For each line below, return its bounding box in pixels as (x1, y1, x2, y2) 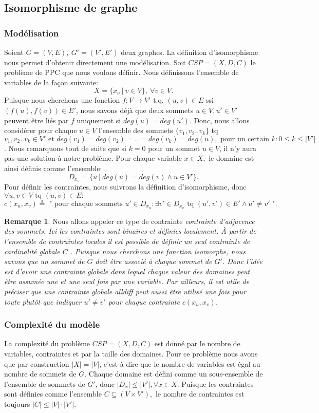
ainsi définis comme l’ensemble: (4, 162, 102, 173)
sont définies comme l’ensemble (4, 388, 102, 399)
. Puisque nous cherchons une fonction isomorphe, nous (70, 246, 246, 256)
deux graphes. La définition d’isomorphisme (121, 47, 258, 57)
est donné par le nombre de (154, 338, 240, 349)
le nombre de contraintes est (155, 388, 245, 399)
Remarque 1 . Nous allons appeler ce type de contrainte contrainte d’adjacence (4, 215, 255, 226)
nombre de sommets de (4, 368, 77, 379)
